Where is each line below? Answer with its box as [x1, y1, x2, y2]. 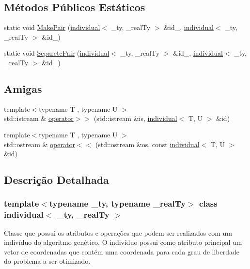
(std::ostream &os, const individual [95, 139, 200, 149]
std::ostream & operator [4, 139, 75, 149]
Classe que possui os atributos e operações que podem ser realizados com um [4, 227, 232, 238]
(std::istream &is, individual [94, 113, 177, 123]
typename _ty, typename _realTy [49, 197, 186, 209]
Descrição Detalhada [4, 172, 109, 187]
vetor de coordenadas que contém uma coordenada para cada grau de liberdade [4, 246, 240, 256]
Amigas [4, 81, 42, 96]
